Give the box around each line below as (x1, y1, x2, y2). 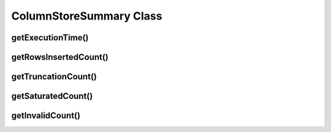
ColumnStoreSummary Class (11, 9, 162, 23)
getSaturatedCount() (11, 91, 93, 101)
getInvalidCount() (11, 111, 81, 121)
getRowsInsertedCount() (11, 52, 108, 62)
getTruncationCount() (11, 71, 97, 82)
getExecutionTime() (11, 32, 89, 43)
